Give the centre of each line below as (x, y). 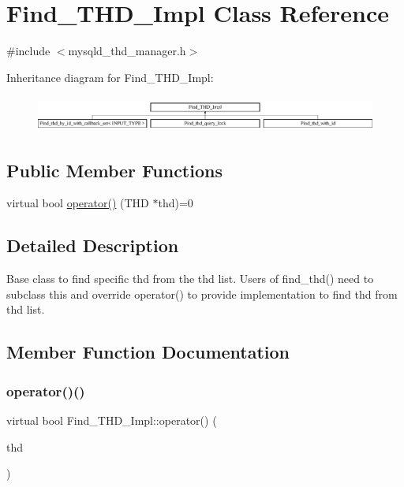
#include (28, 51)
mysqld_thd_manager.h (127, 51)
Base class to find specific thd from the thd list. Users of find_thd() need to (190, 279)
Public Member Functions (114, 170)
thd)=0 (176, 203)
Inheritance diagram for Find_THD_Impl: (110, 77)
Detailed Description (93, 245)
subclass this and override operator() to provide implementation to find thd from (202, 294)
